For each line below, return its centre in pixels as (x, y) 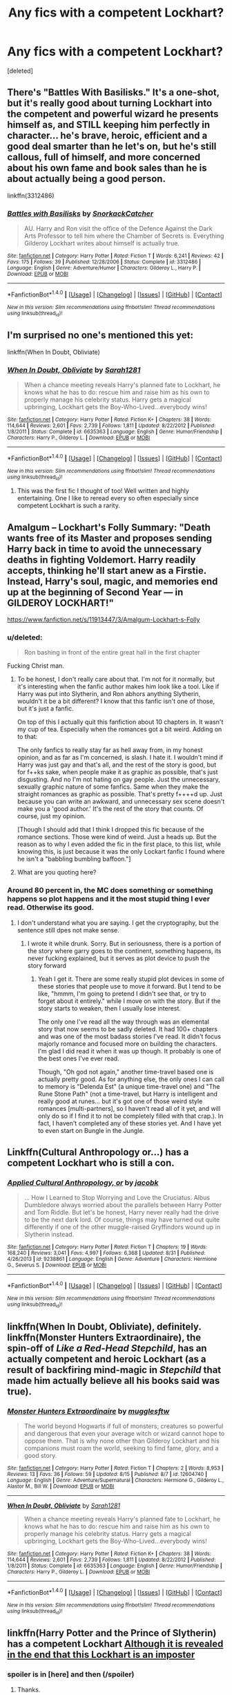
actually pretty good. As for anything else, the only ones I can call (131, 1079)
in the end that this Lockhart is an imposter (101, 1655)
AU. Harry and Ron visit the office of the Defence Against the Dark (118, 229)
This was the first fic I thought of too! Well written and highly (103, 491)
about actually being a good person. (86, 179)
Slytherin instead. (49, 1235)
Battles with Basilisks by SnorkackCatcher (80, 214)
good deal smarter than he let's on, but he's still (112, 147)
